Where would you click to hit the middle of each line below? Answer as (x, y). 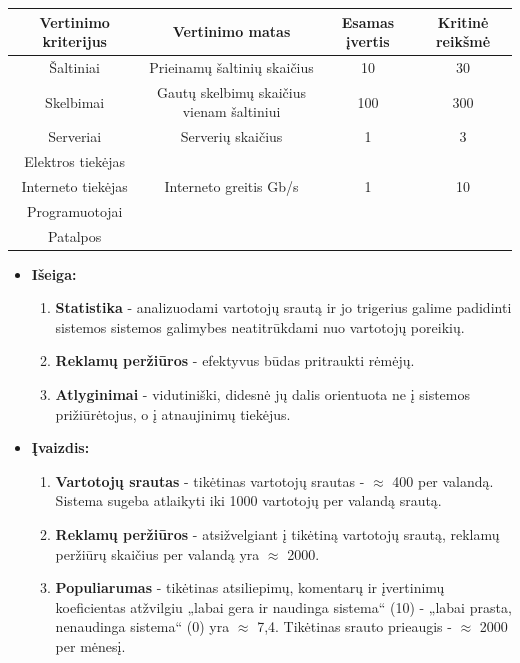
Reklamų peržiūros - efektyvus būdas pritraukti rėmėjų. (235, 360)
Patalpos (75, 235)
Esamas (368, 21)
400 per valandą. (443, 480)
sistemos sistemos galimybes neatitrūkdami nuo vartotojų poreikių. (260, 326)
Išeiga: (54, 273)
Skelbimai (75, 101)
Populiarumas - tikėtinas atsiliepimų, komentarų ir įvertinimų (250, 587)
